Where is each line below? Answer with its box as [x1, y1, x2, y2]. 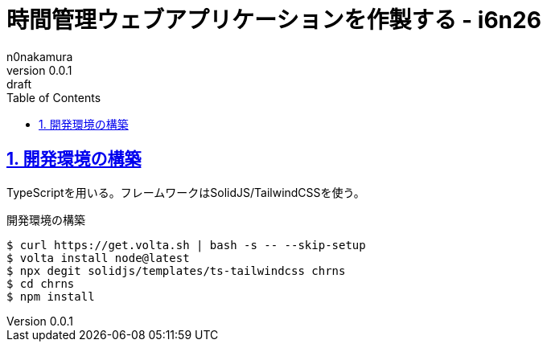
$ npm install [6, 289, 95, 303]
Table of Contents [6, 90, 101, 104]
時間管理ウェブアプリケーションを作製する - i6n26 [6, 6, 541, 34]
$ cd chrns [6, 276, 75, 290]
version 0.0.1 [6, 63, 72, 77]
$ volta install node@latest [6, 251, 190, 264]
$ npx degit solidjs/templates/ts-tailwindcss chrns [6, 264, 346, 277]
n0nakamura [6, 49, 73, 63]
